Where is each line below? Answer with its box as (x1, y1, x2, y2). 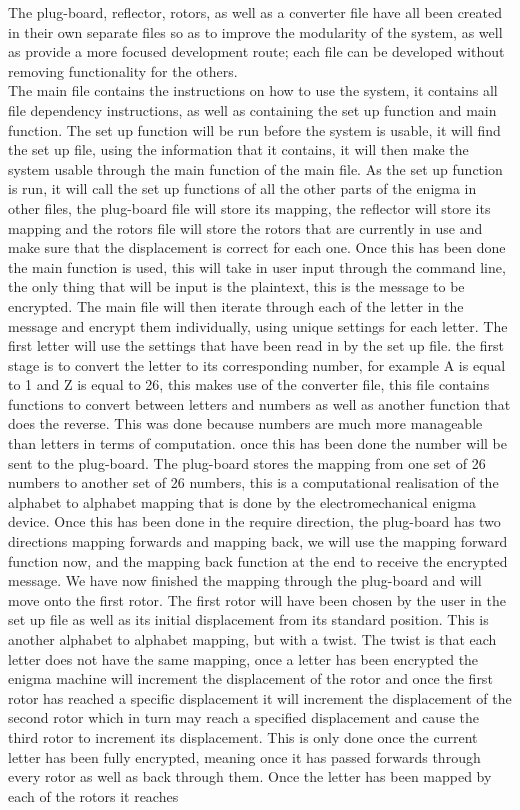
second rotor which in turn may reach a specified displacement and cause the (8, 707, 479, 728)
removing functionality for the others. (8, 60, 238, 81)
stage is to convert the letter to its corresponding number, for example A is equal (8, 354, 506, 375)
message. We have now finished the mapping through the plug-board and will (8, 570, 482, 591)
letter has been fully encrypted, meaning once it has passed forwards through (8, 746, 481, 767)
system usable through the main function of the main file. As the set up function (8, 158, 503, 179)
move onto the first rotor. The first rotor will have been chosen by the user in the (8, 589, 506, 610)
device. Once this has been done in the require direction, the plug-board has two (8, 511, 501, 532)
